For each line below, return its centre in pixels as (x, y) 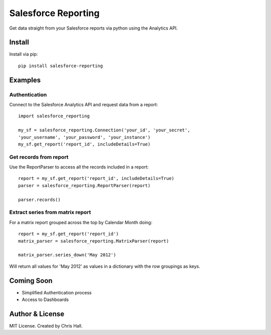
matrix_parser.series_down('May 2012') (67, 255)
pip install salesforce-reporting (60, 66)
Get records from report (39, 157)
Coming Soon (31, 281)
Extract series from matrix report (50, 212)
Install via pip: (24, 54)
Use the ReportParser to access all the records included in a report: (79, 167)
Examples (25, 80)
